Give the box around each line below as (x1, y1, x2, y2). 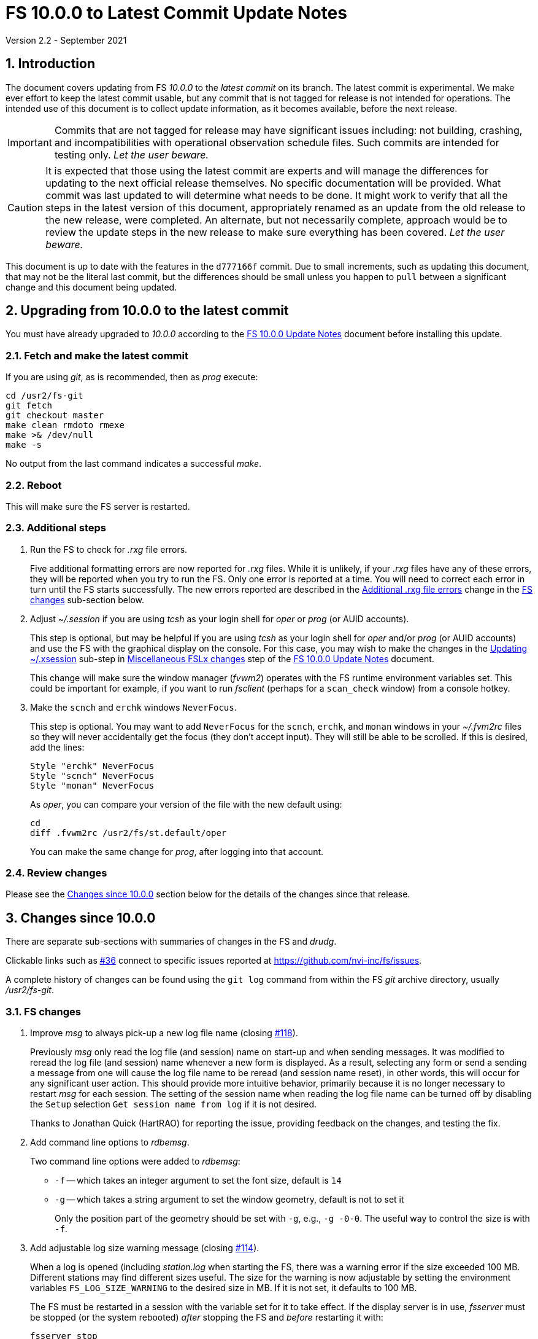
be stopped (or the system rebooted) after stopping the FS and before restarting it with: (30, 1312, 383, 1323)
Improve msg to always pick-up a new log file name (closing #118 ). (30, 1028, 298, 1039)
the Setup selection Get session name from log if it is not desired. (30, 1099, 317, 1110)
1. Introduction (6, 56, 95, 72)
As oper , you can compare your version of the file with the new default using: (30, 798, 342, 810)
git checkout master (6, 410, 104, 421)
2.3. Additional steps (6, 521, 107, 534)
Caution (7, 201, 44, 214)
